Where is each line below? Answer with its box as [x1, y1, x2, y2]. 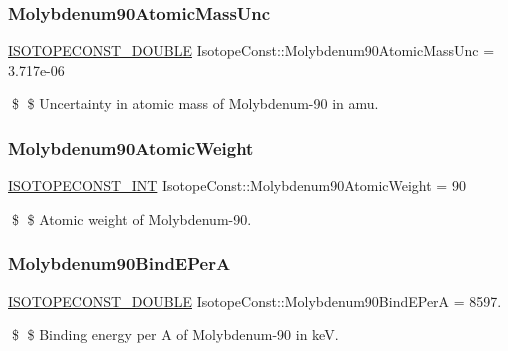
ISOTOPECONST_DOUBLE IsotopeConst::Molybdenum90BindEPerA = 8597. [8, 290, 502, 311]
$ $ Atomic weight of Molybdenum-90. [11, 208, 252, 229]
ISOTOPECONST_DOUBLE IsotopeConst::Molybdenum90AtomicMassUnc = [8, 40, 495, 61]
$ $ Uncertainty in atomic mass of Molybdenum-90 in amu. [11, 93, 379, 114]
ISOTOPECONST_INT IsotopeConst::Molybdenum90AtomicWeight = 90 [8, 175, 466, 196]
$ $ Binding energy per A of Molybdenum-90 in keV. [11, 324, 339, 345]
